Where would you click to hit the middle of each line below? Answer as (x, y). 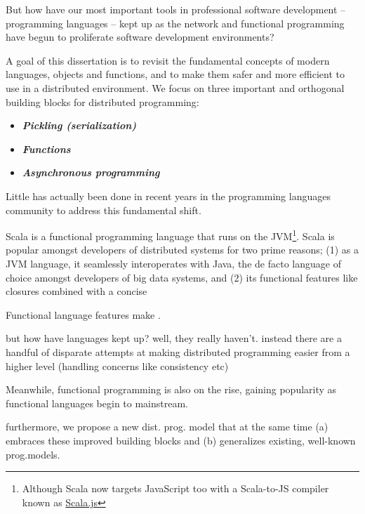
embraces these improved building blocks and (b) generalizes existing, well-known (181, 440)
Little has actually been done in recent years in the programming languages (168, 196)
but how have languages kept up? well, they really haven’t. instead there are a (174, 338)
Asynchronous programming (91, 172)
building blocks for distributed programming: (102, 101)
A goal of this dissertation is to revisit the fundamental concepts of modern (168, 60)
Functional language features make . (83, 314)
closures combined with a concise (77, 291)
